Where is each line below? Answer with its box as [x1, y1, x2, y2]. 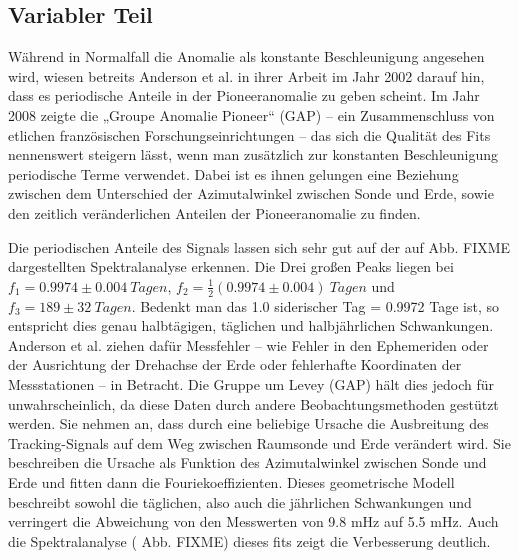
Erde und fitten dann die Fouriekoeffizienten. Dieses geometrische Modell [8, 471, 455, 492]
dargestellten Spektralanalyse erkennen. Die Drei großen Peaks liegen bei [8, 256, 454, 277]
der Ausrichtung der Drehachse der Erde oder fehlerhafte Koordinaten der [8, 354, 462, 375]
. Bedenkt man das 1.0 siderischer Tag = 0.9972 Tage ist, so [131, 295, 499, 316]
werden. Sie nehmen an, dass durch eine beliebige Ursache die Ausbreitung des [8, 413, 489, 434]
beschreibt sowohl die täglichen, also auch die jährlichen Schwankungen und [8, 491, 472, 512]
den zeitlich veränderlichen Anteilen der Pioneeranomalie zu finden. [8, 202, 421, 223]
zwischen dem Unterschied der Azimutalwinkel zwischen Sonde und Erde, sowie [8, 183, 494, 204]
